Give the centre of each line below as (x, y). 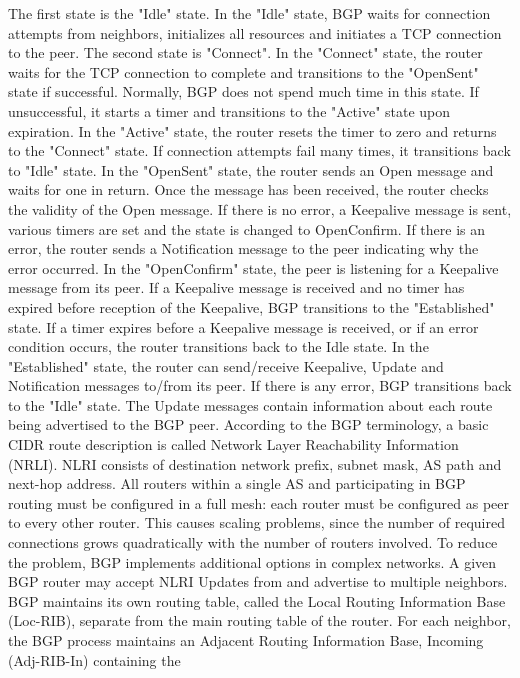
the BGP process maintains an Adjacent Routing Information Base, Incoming (246, 640)
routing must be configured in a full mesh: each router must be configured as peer (259, 502)
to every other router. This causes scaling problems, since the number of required (256, 522)
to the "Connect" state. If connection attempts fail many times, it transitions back (259, 150)
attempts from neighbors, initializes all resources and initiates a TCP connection (255, 32)
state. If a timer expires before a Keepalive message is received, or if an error (243, 326)
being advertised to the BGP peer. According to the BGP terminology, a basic (248, 424)
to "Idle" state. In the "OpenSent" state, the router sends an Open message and (251, 169)
